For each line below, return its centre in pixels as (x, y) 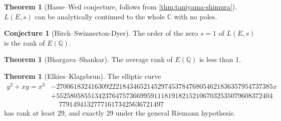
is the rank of (24, 42)
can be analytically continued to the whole (100, 16)
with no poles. (195, 16)
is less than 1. (220, 59)
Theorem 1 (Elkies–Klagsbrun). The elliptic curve (83, 76)
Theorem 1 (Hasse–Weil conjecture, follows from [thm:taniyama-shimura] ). (121, 6)
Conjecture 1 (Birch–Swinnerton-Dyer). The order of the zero (101, 33)
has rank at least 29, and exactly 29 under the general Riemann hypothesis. (120, 112)
